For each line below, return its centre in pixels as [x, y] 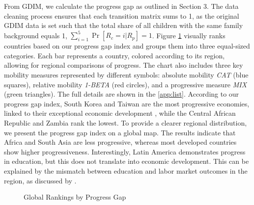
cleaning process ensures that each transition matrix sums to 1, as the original [122, 15]
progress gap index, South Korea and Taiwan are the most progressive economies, [127, 103]
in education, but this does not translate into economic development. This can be [127, 161]
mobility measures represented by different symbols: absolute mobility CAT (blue [126, 75]
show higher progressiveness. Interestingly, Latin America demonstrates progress [125, 151]
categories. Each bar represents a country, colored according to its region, [114, 55]
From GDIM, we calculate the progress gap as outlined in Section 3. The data [121, 6]
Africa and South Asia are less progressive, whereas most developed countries [120, 142]
